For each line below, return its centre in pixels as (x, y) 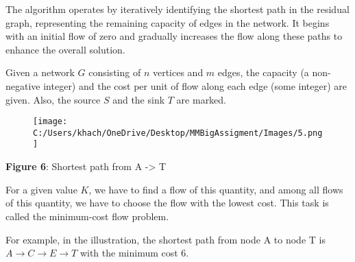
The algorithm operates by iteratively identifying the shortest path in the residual (177, 9)
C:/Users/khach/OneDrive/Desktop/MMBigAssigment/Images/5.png (178, 133)
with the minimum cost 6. (134, 253)
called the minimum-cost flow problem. (87, 216)
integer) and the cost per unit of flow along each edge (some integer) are (195, 85)
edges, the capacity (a (263, 72)
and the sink (139, 99)
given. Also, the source (53, 99)
